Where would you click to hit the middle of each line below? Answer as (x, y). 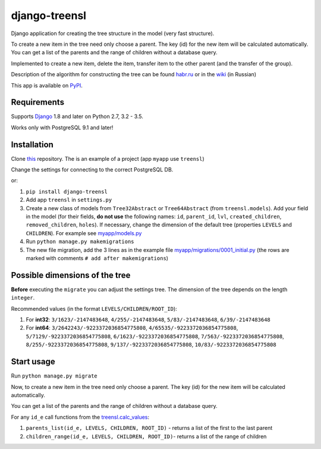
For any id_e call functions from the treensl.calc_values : (80, 417)
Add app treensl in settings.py (69, 200)
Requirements (38, 102)
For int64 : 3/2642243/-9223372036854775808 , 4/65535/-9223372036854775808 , (132, 328)
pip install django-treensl (67, 191)
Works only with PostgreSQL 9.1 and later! (62, 127)
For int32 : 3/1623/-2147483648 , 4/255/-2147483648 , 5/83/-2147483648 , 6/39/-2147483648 (148, 320)
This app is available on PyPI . (47, 85)
